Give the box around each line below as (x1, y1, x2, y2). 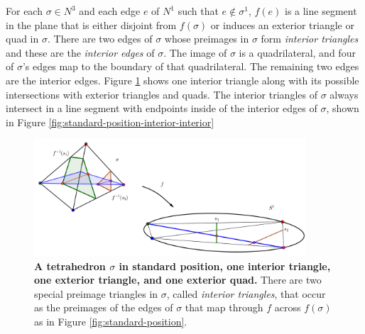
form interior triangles (261, 31, 359, 46)
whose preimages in (164, 31, 249, 46)
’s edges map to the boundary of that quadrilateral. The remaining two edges (22, 59, 359, 74)
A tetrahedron (34, 258, 106, 273)
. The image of (163, 45, 227, 60)
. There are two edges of (47, 31, 153, 46)
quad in (6, 31, 39, 46)
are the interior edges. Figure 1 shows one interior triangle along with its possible (6, 72, 359, 87)
